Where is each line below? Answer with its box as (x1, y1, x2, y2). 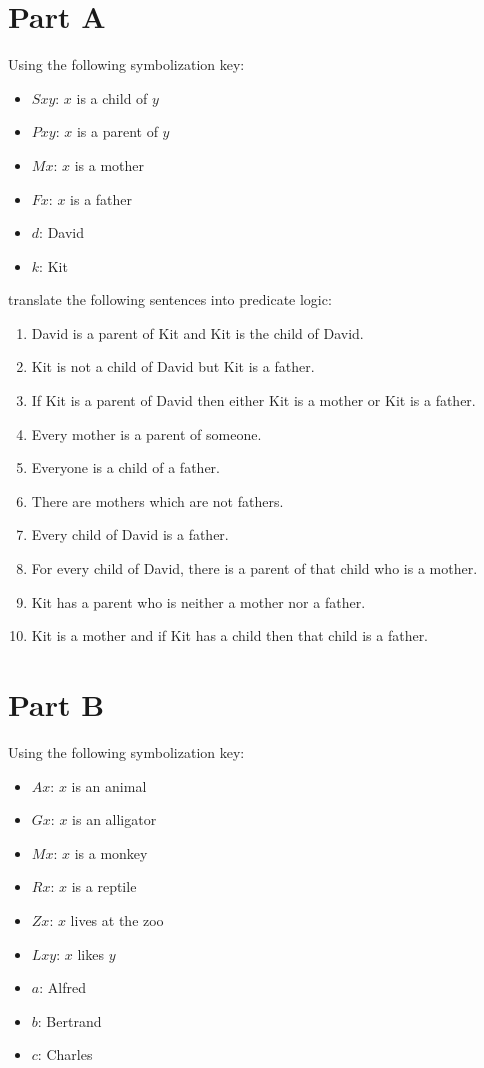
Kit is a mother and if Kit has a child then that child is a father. (31, 625, 429, 646)
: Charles (37, 1044, 93, 1065)
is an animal (71, 775, 147, 796)
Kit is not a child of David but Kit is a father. (31, 356, 315, 377)
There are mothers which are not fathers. (31, 490, 284, 511)
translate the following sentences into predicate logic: (8, 289, 332, 310)
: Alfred (39, 977, 86, 998)
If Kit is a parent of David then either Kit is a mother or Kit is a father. (31, 390, 476, 411)
